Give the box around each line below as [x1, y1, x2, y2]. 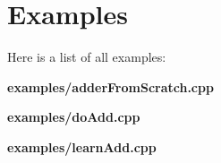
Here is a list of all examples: [7, 47, 166, 66]
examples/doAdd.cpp [7, 107, 140, 126]
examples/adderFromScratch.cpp [7, 77, 214, 96]
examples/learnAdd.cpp [7, 137, 157, 156]
